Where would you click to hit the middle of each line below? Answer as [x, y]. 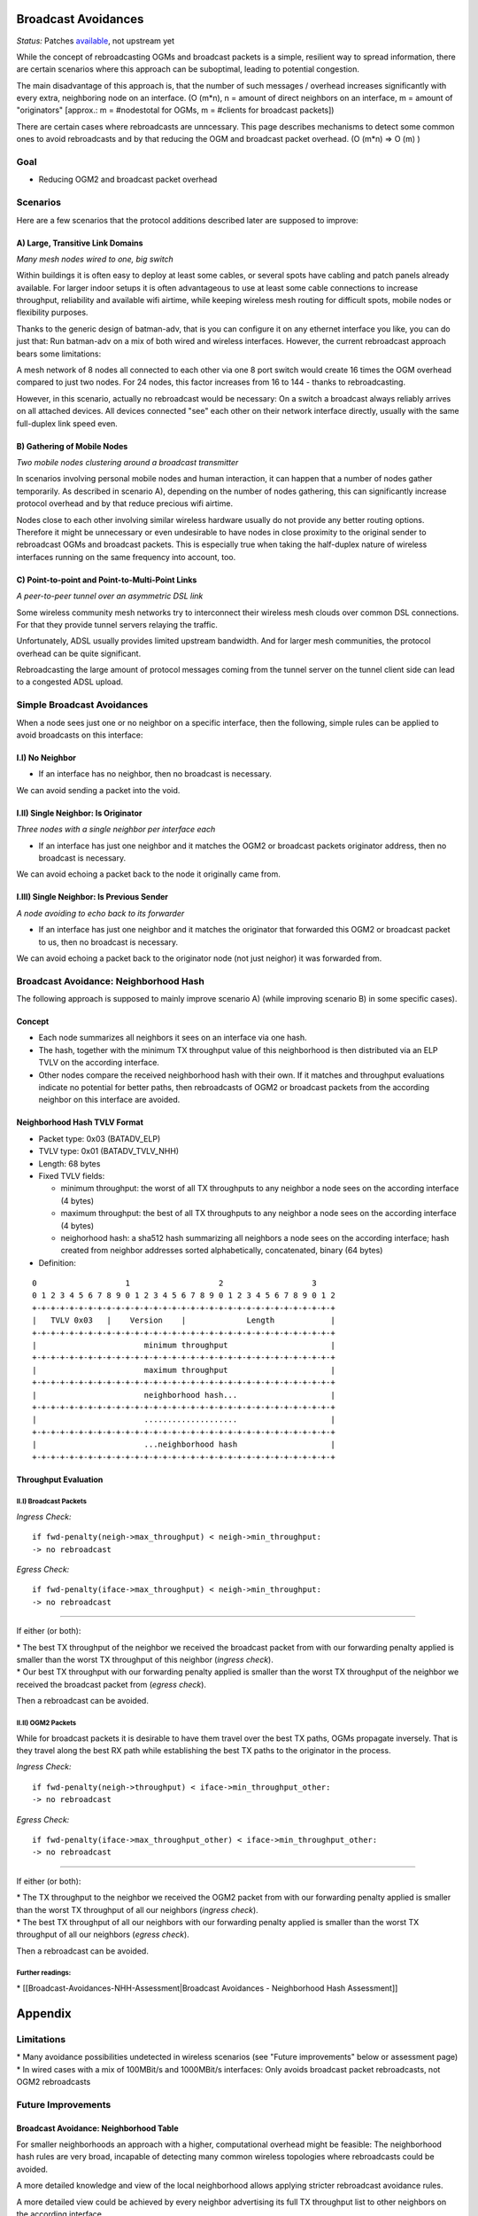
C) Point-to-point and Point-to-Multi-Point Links [107, 580]
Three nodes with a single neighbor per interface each [116, 830]
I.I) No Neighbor [46, 757]
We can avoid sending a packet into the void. [98, 790]
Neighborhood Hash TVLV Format [80, 1122]
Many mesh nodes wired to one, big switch [95, 259]
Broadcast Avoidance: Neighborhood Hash [111, 981]
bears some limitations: [59, 354]
